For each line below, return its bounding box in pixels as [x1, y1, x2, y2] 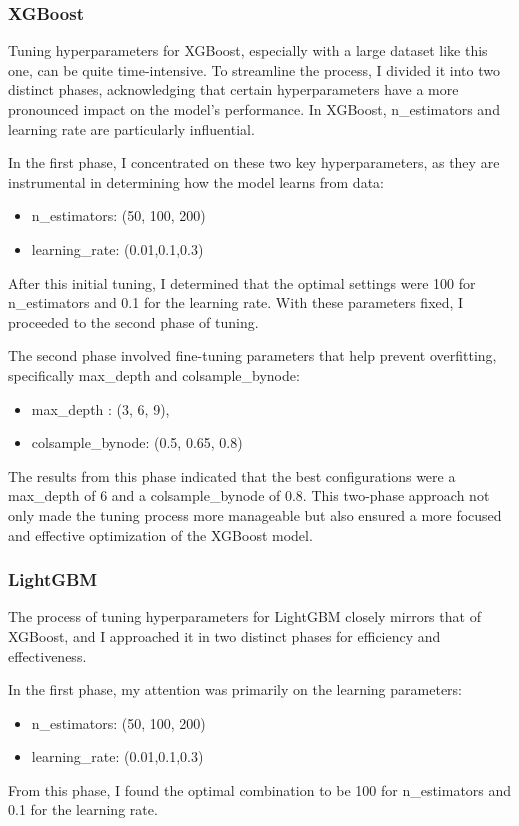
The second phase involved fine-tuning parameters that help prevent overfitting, [8, 345, 497, 366]
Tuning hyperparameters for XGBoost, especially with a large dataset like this [8, 40, 488, 61]
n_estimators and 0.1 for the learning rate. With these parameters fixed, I [8, 292, 464, 313]
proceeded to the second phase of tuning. [8, 311, 259, 332]
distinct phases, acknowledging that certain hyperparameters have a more [8, 79, 459, 100]
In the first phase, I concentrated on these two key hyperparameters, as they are [8, 152, 500, 173]
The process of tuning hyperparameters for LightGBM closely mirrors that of [8, 606, 481, 627]
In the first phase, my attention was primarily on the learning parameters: [8, 679, 462, 700]
